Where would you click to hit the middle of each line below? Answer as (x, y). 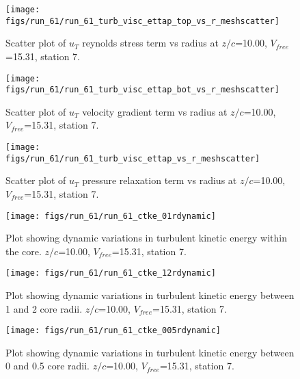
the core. (24, 251)
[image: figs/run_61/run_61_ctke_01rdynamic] (111, 216)
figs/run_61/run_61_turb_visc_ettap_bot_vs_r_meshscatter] (142, 90)
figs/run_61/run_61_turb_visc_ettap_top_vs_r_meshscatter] (142, 21)
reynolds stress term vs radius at (150, 43)
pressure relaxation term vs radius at (160, 180)
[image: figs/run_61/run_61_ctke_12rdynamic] (111, 273)
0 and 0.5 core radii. (47, 366)
